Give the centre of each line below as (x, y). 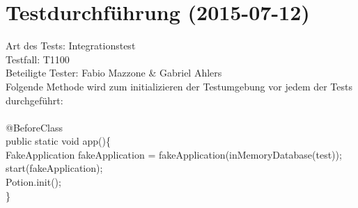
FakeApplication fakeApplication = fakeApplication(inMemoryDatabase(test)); (174, 154)
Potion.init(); (33, 182)
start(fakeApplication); (54, 168)
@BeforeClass (34, 127)
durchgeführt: (34, 100)
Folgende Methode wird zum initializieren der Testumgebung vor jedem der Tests (179, 86)
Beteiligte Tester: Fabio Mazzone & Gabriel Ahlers (114, 73)
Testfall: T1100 (38, 59)
